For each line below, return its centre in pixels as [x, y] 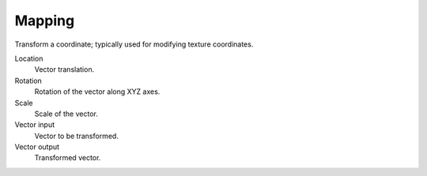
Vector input [35, 125]
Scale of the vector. [66, 114]
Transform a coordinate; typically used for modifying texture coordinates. [134, 44]
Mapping [45, 21]
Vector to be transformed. [76, 136]
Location [29, 58]
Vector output [37, 147]
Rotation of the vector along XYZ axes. [97, 92]
